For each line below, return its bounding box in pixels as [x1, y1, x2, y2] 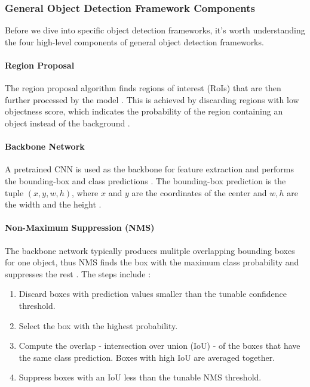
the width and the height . [5, 198, 102, 210]
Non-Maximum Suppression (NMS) [5, 221, 155, 234]
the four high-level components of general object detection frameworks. [5, 35, 264, 48]
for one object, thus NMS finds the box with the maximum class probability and [5, 256, 299, 268]
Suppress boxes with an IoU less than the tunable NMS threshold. [19, 371, 262, 383]
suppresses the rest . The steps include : [5, 267, 151, 280]
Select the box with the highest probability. [19, 319, 178, 332]
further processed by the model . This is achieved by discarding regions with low [5, 93, 299, 106]
